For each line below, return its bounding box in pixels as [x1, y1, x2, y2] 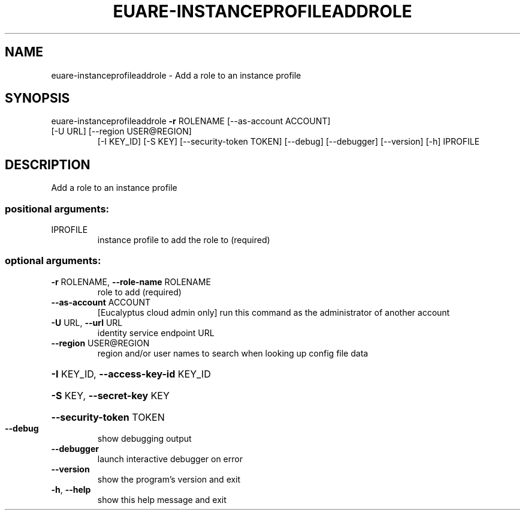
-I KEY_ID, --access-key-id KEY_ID [51, 367, 211, 380]
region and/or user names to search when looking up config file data [97, 348, 369, 358]
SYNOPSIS [5, 91, 70, 106]
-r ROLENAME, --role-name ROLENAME [51, 276, 211, 287]
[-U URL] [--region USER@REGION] [51, 126, 192, 137]
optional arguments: [5, 254, 101, 267]
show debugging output [97, 433, 192, 444]
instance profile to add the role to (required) [97, 235, 270, 245]
